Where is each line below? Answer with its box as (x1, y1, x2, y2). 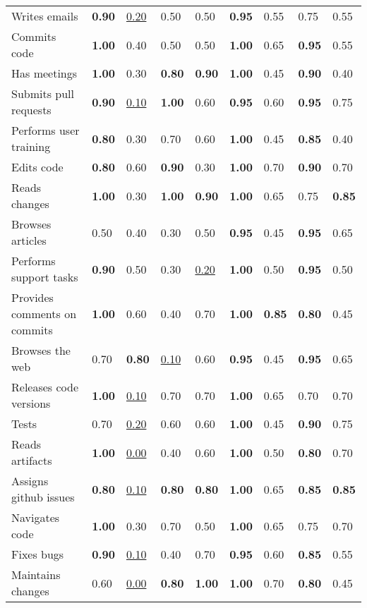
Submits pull (11, 85, 75, 102)
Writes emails (11, 8, 78, 24)
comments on (11, 305, 77, 322)
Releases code (11, 379, 79, 395)
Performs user (11, 122, 80, 138)
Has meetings (11, 65, 78, 81)
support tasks (11, 269, 78, 285)
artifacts (11, 452, 52, 468)
